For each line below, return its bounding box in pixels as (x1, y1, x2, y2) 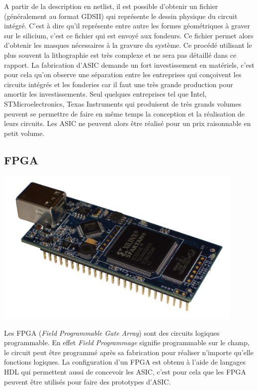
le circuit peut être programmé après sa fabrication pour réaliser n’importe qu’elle (4, 347, 254, 357)
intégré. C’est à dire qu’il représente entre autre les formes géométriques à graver (4, 20, 250, 31)
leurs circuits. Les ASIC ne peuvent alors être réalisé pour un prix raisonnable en (4, 118, 251, 129)
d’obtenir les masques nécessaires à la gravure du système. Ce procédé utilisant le (4, 40, 252, 50)
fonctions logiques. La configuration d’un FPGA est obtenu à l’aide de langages (4, 357, 246, 367)
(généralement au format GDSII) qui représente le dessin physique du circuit (4, 10, 238, 21)
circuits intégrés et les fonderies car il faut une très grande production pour (4, 79, 233, 89)
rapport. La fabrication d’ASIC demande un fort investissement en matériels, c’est (4, 59, 255, 70)
